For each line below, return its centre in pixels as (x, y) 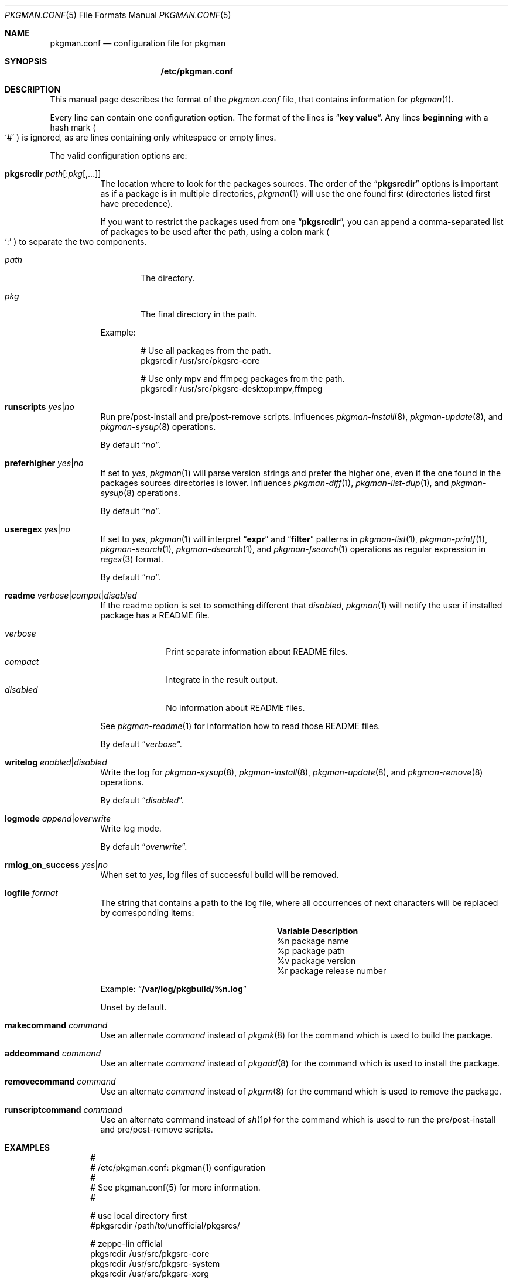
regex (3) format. (132, 559)
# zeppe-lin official (126, 1244)
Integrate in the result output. (222, 680)
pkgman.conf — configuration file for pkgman (138, 43)
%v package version (316, 961)
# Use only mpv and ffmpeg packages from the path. (243, 379)
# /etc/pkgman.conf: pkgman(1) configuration (178, 1167)
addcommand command (53, 1053)
